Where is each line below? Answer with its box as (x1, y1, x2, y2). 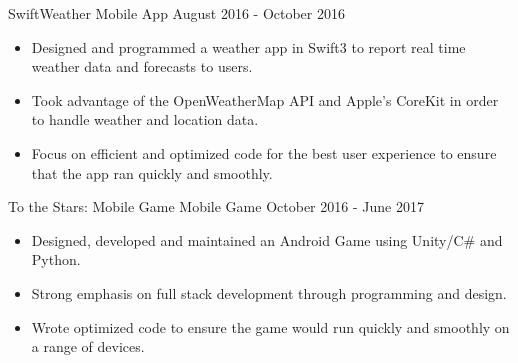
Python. (31, 249, 81, 270)
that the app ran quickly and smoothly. (31, 162, 273, 183)
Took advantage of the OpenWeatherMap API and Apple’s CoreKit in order (31, 89, 499, 110)
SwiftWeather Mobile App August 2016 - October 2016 (8, 3, 345, 23)
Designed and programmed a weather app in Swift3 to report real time (31, 36, 466, 57)
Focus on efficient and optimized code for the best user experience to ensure (31, 142, 497, 163)
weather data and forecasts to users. (31, 56, 253, 77)
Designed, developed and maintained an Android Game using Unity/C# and (31, 229, 503, 250)
